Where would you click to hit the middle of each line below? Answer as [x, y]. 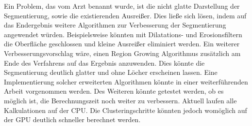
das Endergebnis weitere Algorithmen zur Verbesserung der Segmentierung [115, 25]
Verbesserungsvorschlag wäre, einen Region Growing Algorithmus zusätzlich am [122, 53]
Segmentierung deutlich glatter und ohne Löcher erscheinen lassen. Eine [111, 72]
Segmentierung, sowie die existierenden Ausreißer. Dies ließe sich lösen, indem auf [125, 15]
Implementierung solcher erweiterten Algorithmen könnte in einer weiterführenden [126, 81]
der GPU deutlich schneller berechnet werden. [72, 119]
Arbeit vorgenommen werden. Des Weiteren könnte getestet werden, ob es [114, 91]
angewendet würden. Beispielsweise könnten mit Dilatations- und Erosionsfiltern [123, 34]
